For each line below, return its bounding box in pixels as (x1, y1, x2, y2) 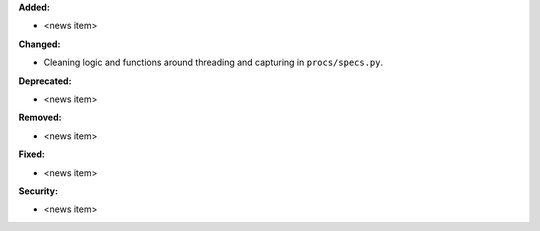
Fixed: (18, 148, 45, 160)
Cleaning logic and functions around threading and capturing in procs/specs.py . (43, 56, 384, 69)
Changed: (18, 38, 61, 50)
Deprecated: (18, 75, 72, 87)
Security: (18, 185, 59, 197)
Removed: (18, 111, 62, 124)
